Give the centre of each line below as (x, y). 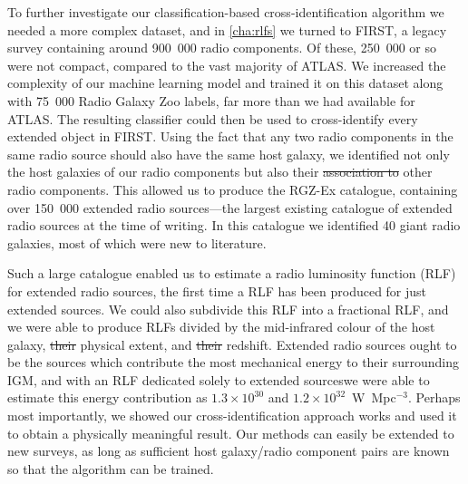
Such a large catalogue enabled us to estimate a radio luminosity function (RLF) (232, 273)
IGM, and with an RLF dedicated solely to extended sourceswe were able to (219, 379)
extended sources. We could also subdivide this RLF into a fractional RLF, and (228, 309)
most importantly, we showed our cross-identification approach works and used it (232, 416)
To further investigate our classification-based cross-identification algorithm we (226, 12)
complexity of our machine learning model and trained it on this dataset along (225, 83)
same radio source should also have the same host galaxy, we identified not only (229, 154)
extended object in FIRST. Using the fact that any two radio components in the (230, 136)
